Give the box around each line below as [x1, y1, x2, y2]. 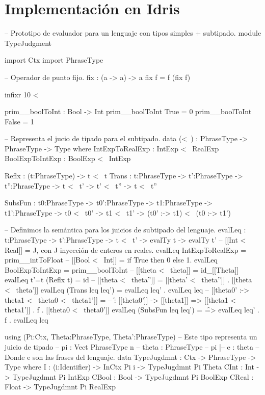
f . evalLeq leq [5, 314, 48, 325]
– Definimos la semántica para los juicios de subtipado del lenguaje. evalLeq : [5, 224, 246, 235]
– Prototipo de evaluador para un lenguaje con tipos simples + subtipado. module [5, 28, 261, 38]
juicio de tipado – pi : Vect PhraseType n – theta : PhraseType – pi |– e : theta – [5, 341, 259, 352]
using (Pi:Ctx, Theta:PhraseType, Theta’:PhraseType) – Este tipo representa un [5, 331, 257, 342]
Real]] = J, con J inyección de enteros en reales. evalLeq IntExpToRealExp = [5, 244, 247, 255]
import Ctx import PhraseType [5, 55, 103, 65]
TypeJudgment [5, 37, 51, 48]
